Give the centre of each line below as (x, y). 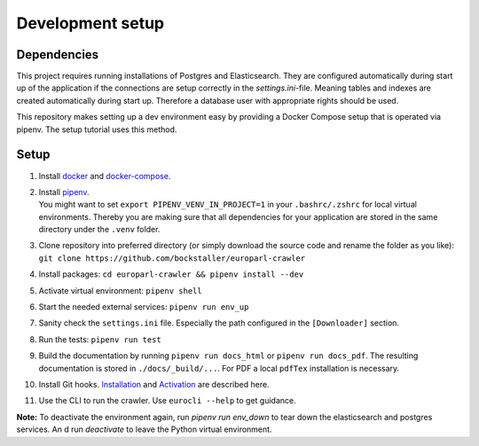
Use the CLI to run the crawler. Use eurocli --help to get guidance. (167, 401)
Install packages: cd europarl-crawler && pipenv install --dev (171, 274)
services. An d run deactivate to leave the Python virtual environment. (144, 429)
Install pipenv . (64, 192)
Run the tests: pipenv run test (100, 339)
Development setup (90, 23)
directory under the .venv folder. (99, 230)
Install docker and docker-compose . (105, 176)
